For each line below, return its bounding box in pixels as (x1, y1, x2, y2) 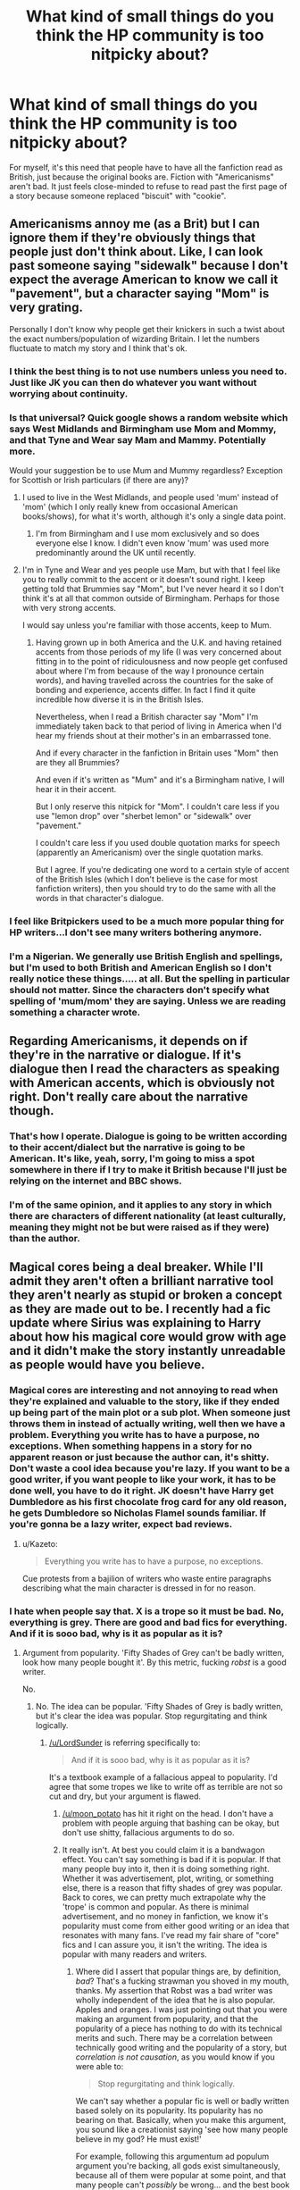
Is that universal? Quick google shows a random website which (9, 411, 288, 423)
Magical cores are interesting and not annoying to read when (9, 1384, 279, 1397)
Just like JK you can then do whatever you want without (9, 376, 257, 389)
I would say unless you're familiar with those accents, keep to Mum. (21, 619, 272, 631)
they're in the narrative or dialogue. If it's (9, 1048, 242, 1063)
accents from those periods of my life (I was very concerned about (35, 646, 282, 657)
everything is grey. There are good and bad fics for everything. (9, 1616, 287, 1628)
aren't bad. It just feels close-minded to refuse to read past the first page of (9, 180, 287, 191)
